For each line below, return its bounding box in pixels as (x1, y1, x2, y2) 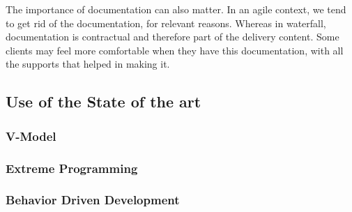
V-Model (6, 127, 56, 144)
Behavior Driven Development (6, 191, 180, 209)
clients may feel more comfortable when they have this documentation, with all (6, 43, 344, 57)
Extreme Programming (6, 159, 138, 176)
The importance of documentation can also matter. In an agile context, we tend (6, 2, 346, 16)
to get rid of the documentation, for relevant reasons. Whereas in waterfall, (6, 15, 326, 30)
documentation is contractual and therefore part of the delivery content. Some (6, 29, 339, 44)
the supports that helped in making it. (6, 56, 170, 71)
